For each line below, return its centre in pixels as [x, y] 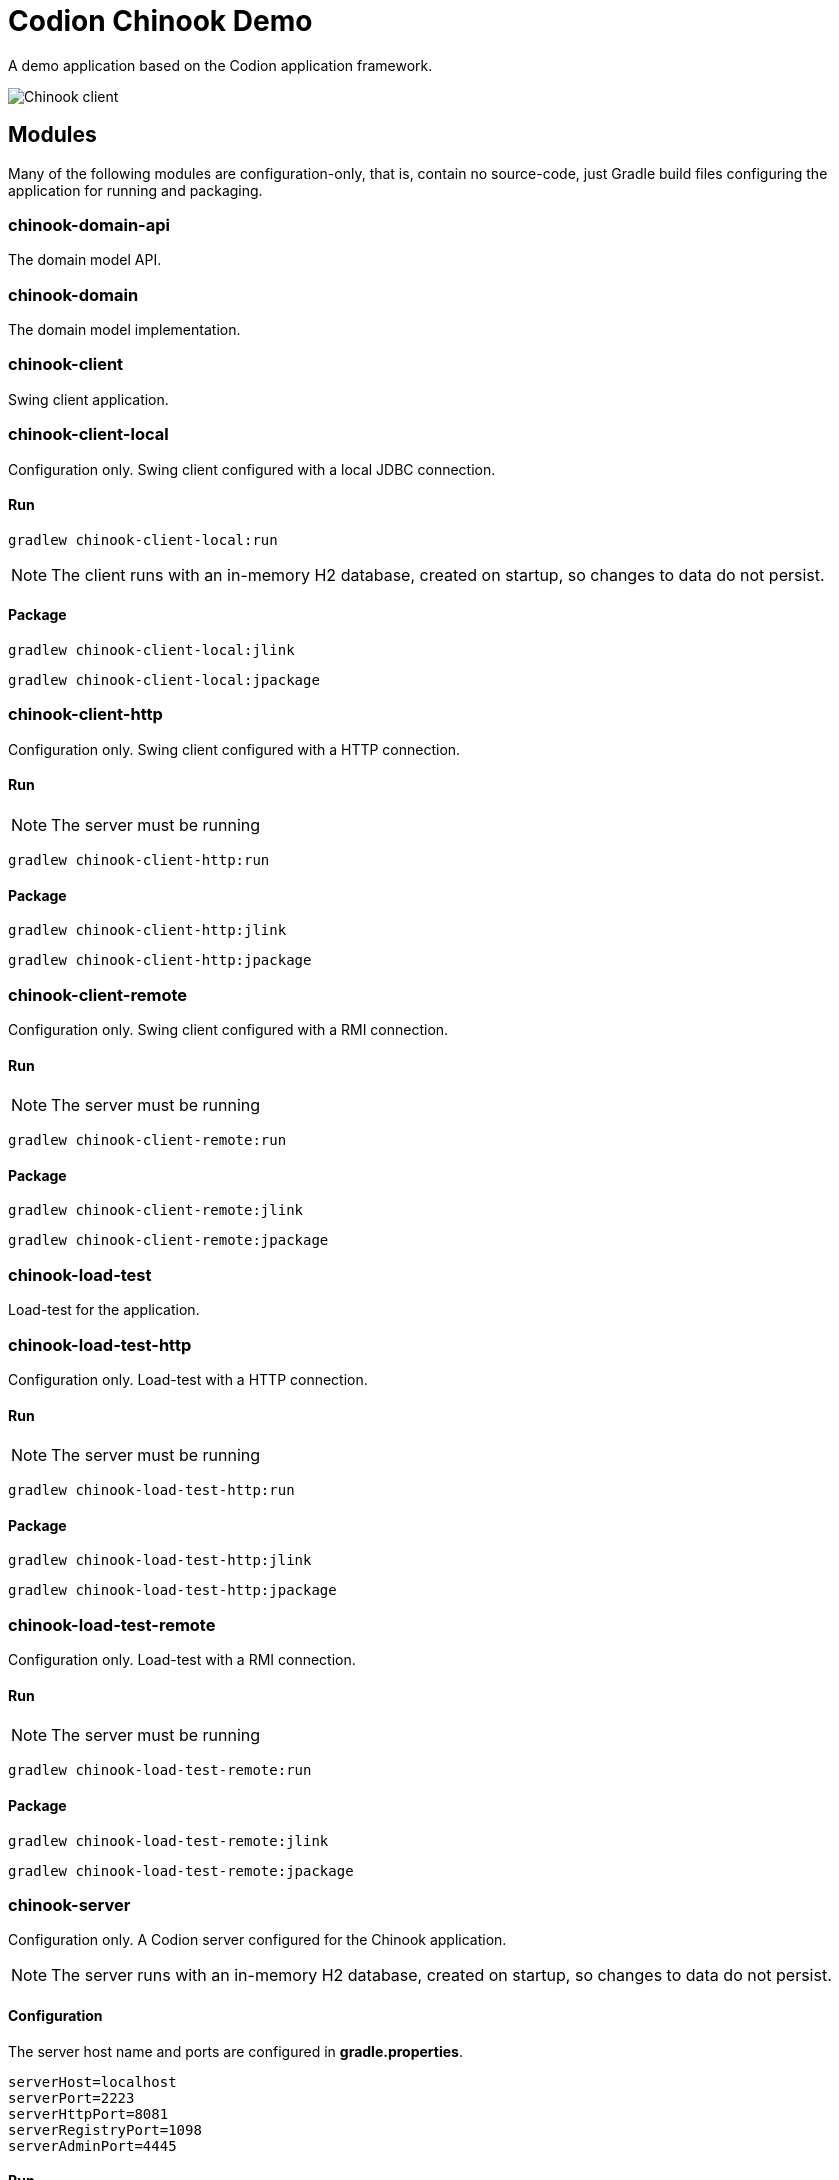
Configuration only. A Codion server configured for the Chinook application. [257, 1940]
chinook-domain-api [89, 224]
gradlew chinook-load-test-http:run [151, 1490]
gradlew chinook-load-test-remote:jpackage [181, 1870]
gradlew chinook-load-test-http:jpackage [172, 1590]
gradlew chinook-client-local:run [143, 539]
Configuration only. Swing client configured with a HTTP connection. [234, 749]
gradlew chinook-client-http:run [139, 860]
